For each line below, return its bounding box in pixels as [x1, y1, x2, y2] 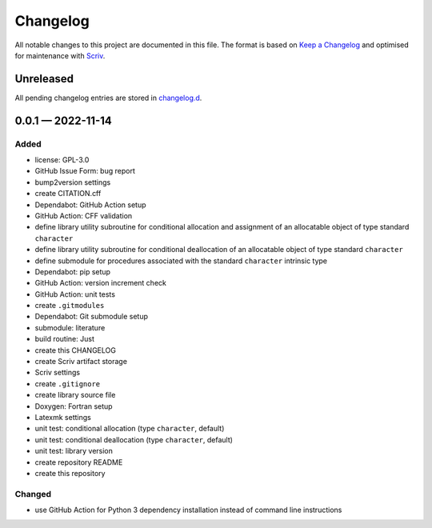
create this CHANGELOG [34, 345, 116, 355]
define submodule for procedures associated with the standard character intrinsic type [34, 256, 328, 266]
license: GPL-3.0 [34, 155, 90, 164]
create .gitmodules [34, 301, 105, 310]
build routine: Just [34, 334, 95, 344]
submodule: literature [34, 322, 106, 332]
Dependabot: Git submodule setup [34, 312, 148, 322]
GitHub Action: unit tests [34, 289, 116, 299]
